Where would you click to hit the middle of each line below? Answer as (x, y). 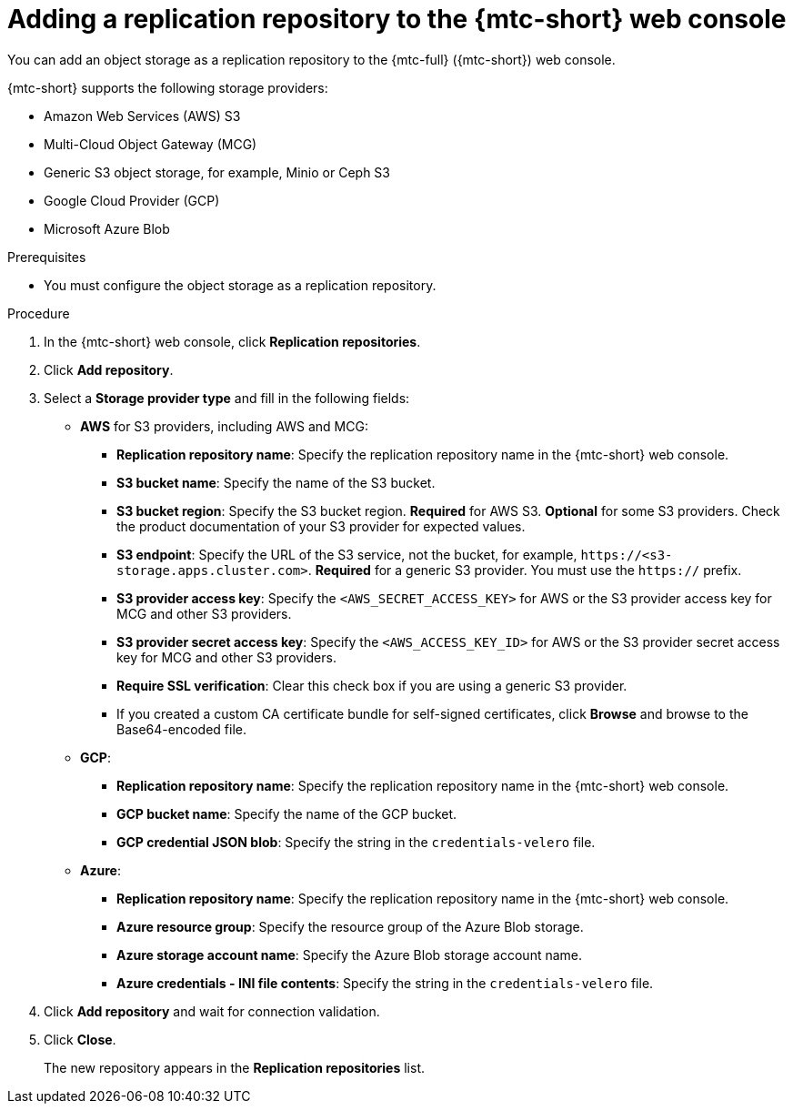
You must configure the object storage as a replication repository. (240, 285)
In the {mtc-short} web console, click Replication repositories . (232, 341)
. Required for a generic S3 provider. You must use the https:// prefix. (525, 570)
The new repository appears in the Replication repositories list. (235, 1067)
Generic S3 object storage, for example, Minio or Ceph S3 (217, 172)
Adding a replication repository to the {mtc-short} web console (397, 19)
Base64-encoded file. (181, 729)
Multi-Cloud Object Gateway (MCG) (151, 144)
